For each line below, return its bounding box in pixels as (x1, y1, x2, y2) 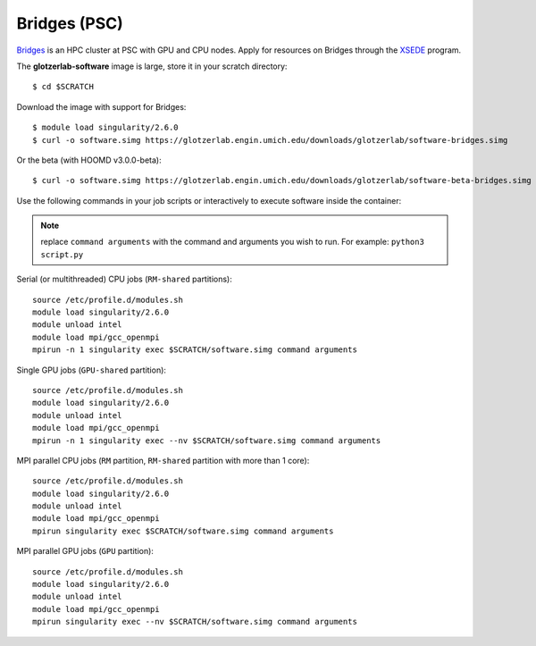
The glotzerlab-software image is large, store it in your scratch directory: (16, 61, 288, 71)
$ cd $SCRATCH (32, 81, 94, 92)
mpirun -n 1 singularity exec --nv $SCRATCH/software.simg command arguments (32, 435, 381, 446)
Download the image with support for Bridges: (16, 101, 187, 112)
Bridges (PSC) (16, 13, 124, 33)
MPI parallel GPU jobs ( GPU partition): (16, 546, 154, 557)
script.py (40, 249, 84, 259)
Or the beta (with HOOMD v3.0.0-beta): (16, 155, 162, 165)
